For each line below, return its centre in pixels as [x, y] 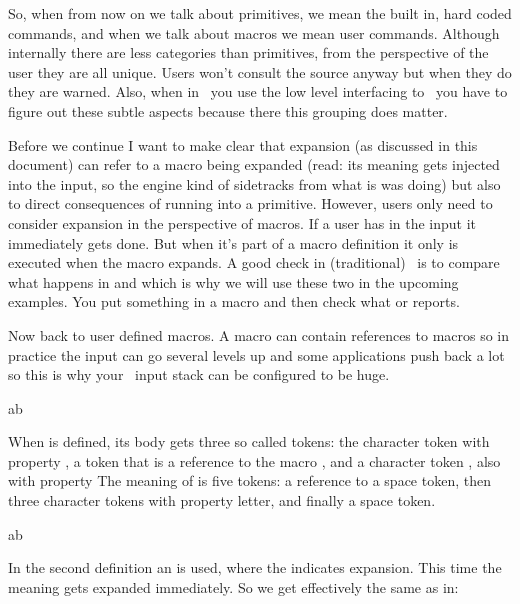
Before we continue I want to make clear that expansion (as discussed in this [243, 144]
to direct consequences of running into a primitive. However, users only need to [250, 203]
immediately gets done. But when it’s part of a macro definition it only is [233, 242]
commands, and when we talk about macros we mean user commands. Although [254, 32]
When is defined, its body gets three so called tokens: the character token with [249, 441]
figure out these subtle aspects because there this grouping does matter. [228, 110]
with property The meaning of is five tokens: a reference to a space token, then [249, 480]
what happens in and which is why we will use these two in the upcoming [233, 281]
